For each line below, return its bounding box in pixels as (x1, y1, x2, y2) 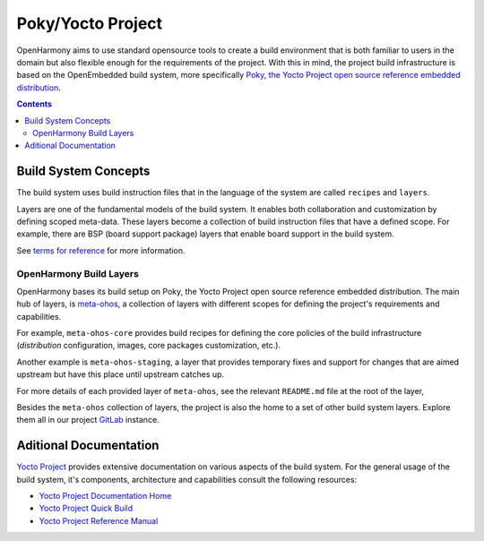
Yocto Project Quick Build (39, 502, 134, 514)
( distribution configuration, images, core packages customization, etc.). (16, 340, 281, 351)
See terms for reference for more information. (16, 245, 186, 255)
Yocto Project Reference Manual (39, 515, 159, 526)
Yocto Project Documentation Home (39, 491, 172, 502)
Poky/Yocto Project (16, 13, 163, 33)
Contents (16, 99, 53, 109)
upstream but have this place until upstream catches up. (16, 369, 224, 380)
